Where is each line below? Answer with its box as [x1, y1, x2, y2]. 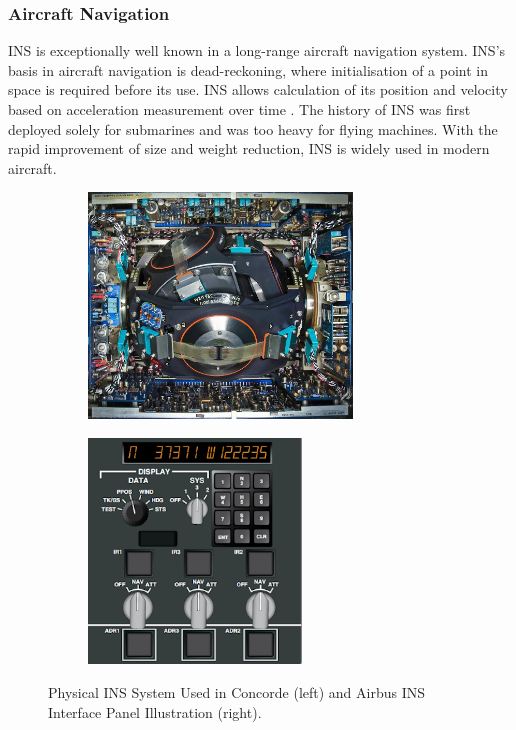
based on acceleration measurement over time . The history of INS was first [8, 99, 471, 119]
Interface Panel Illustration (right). [48, 701, 262, 722]
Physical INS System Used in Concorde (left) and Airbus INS [48, 682, 426, 703]
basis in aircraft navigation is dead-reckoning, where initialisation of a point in [8, 59, 489, 80]
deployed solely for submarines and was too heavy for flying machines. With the [8, 118, 498, 139]
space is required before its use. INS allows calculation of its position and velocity [8, 79, 508, 100]
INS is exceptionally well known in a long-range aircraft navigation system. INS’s [8, 40, 506, 61]
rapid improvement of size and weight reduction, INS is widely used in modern [8, 138, 490, 159]
